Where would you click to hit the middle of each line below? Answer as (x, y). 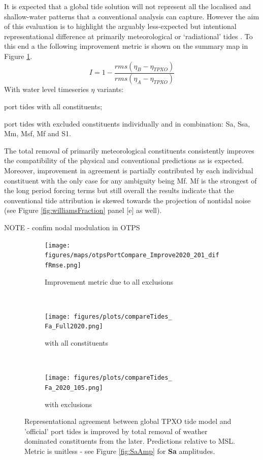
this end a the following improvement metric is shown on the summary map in (126, 46)
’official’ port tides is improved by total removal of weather (116, 431)
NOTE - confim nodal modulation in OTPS (72, 227)
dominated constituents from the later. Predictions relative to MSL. (130, 441)
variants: (110, 89)
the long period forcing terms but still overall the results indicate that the (119, 190)
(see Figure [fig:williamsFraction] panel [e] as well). (83, 210)
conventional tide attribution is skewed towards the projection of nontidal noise (127, 200)
